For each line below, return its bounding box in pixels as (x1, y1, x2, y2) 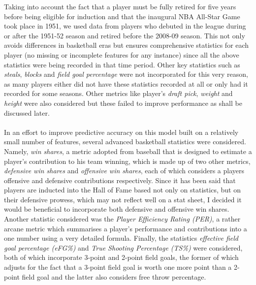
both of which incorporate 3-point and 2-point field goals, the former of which (4, 252, 239, 262)
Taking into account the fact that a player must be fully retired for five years (4, 1, 236, 11)
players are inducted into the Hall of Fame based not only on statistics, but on (4, 185, 241, 195)
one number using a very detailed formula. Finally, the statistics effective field (4, 233, 238, 243)
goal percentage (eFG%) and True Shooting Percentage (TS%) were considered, (4, 242, 243, 253)
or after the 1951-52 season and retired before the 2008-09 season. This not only (4, 30, 245, 40)
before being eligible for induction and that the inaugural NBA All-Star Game (4, 11, 240, 21)
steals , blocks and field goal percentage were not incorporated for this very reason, (4, 69, 249, 79)
